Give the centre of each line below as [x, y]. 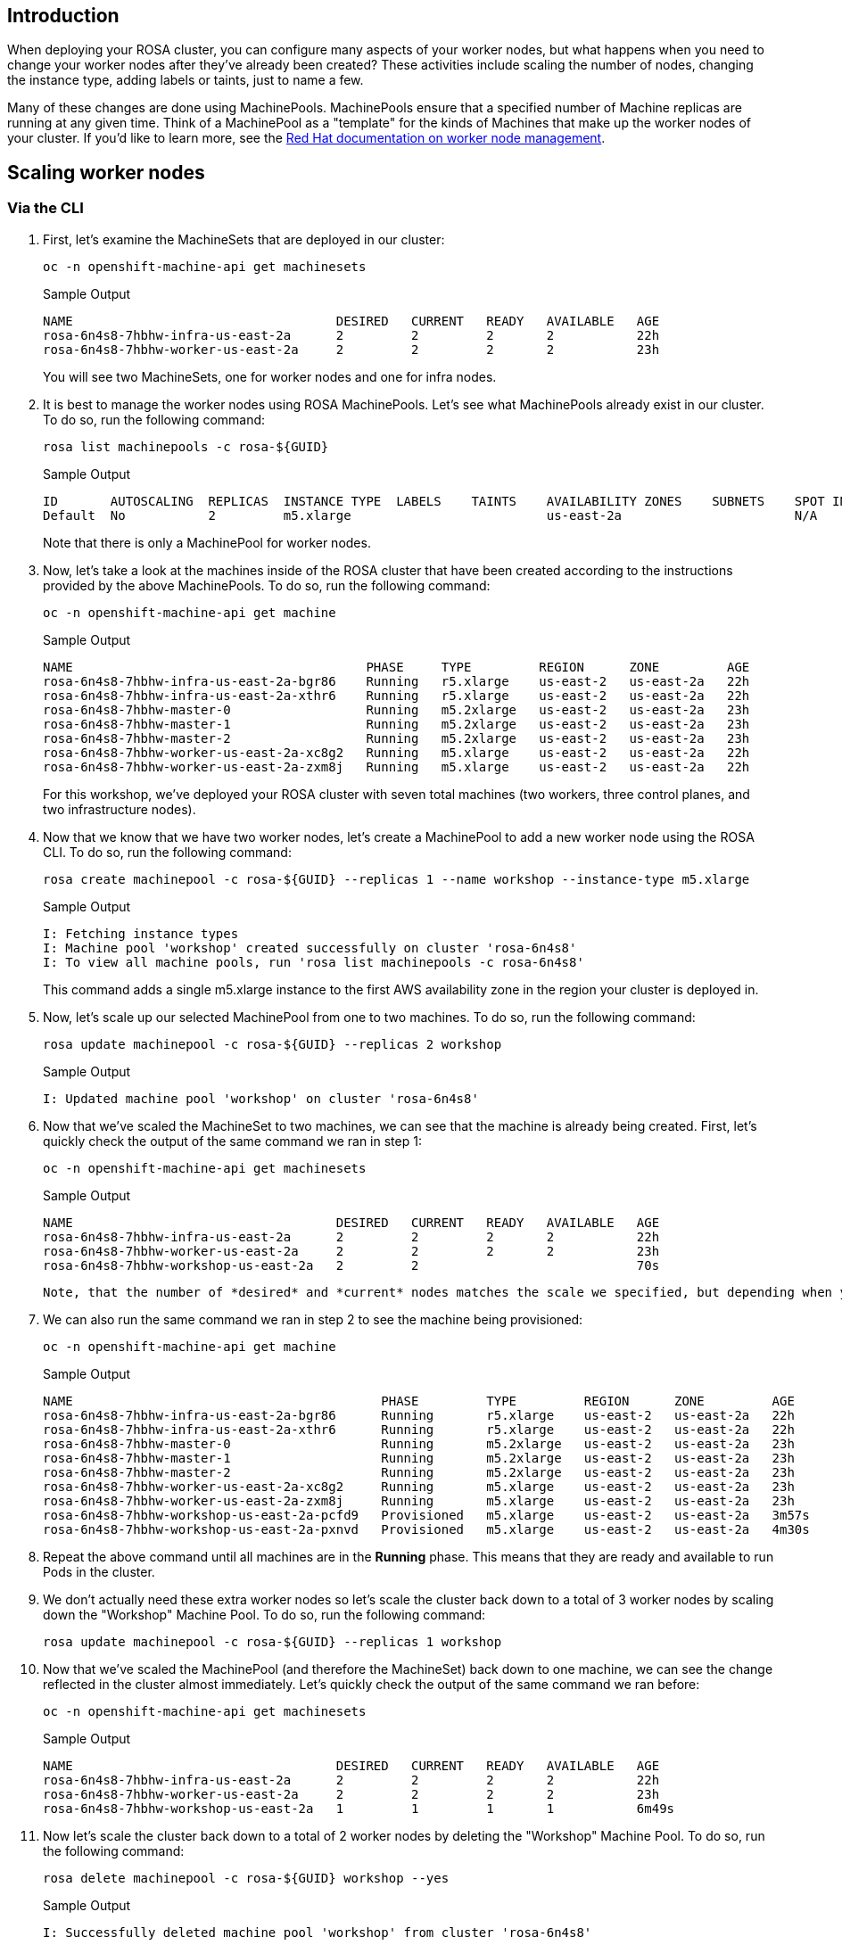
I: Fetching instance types [141, 933]
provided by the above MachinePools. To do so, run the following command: [267, 585]
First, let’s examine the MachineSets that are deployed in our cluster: [244, 239]
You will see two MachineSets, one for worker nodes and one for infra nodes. [270, 376]
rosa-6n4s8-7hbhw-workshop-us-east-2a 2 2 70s [351, 1265]
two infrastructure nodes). [120, 809]
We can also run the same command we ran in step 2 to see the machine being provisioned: [313, 1319]
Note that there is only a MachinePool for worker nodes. [207, 542]
